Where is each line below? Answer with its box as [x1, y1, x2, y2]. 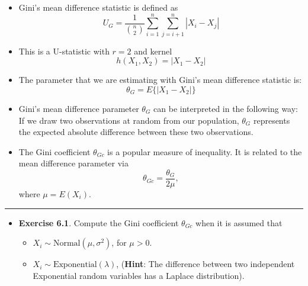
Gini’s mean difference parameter [18, 102, 139, 114]
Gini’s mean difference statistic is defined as [18, 1, 178, 13]
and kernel [134, 44, 172, 57]
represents [253, 114, 290, 126]
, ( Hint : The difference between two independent [116, 258, 295, 270]
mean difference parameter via [18, 157, 129, 169]
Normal [53, 239, 81, 248]
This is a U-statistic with [18, 44, 110, 57]
